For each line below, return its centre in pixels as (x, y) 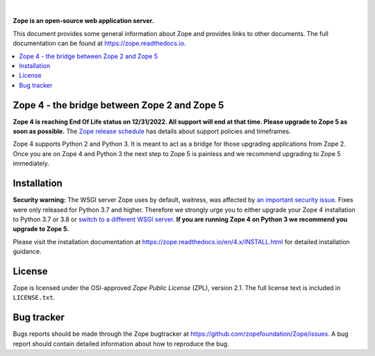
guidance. (27, 252)
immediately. (31, 164)
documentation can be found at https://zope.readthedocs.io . (99, 43)
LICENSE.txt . (34, 298)
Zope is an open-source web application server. (83, 21)
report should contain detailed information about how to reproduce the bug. (121, 344)
